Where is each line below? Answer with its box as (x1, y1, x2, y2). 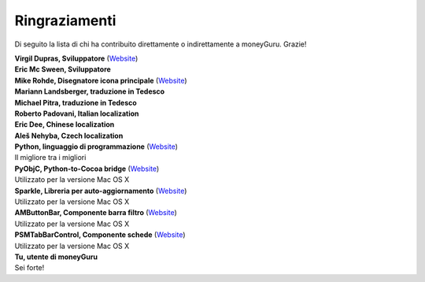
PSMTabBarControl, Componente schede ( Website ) (14, 230, 186, 239)
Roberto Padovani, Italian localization (14, 109, 139, 118)
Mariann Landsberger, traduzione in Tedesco (14, 87, 165, 96)
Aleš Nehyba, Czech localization (14, 131, 124, 140)
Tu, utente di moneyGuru (14, 252, 98, 262)
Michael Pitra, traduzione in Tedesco (14, 98, 137, 107)
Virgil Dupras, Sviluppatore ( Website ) (14, 54, 139, 63)
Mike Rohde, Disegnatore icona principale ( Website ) (14, 76, 188, 85)
